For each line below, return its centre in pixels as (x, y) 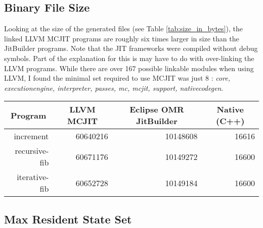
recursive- (32, 151)
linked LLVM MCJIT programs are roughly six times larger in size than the (122, 38)
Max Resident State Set (68, 219)
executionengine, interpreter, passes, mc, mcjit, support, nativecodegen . (114, 88)
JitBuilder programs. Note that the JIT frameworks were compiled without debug (131, 48)
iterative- (33, 177)
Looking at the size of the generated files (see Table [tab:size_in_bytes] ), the (123, 28)
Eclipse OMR (157, 109)
